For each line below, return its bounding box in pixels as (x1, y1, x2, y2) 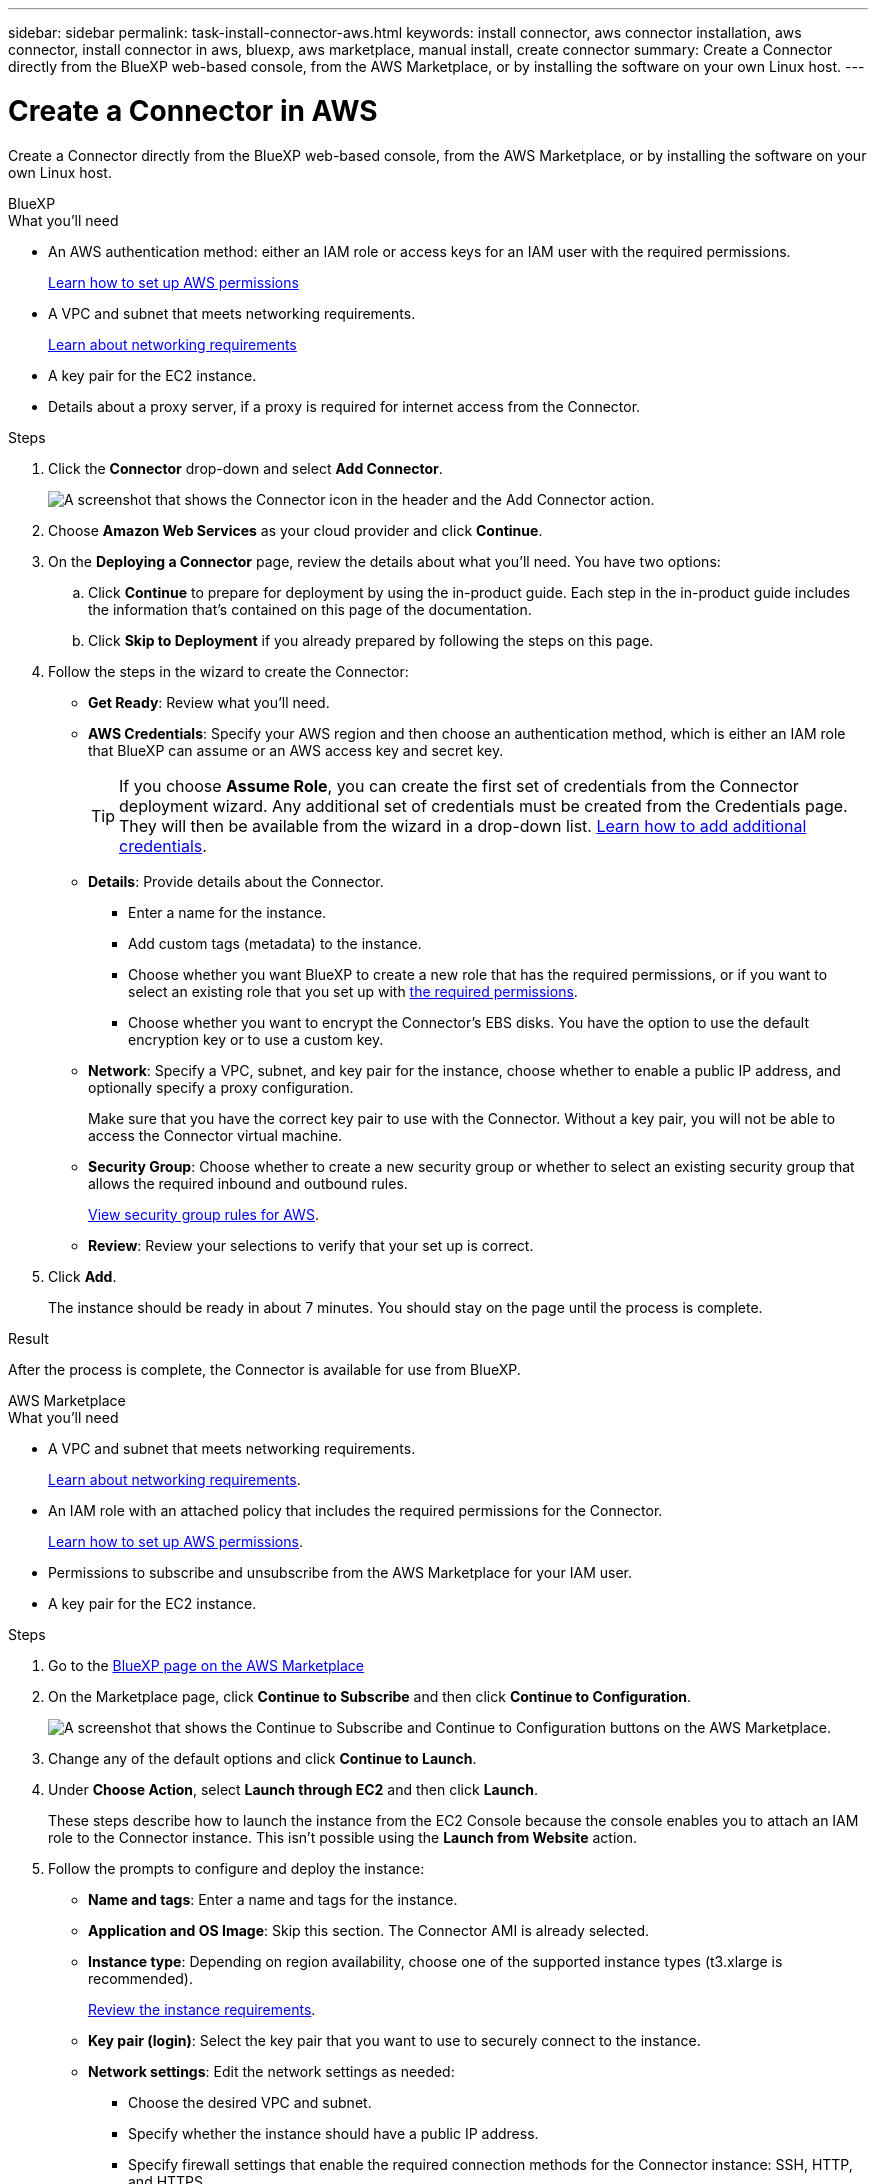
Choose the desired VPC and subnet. (128, 2093, 372, 2111)
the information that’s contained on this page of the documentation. (88, 600, 532, 618)
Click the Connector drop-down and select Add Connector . (48, 459, 443, 477)
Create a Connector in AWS (8, 93, 378, 128)
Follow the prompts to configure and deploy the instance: (48, 1859, 425, 1877)
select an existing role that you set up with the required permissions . (128, 982, 578, 1000)
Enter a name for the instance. (128, 903, 327, 921)
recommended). (88, 1969, 193, 1987)
